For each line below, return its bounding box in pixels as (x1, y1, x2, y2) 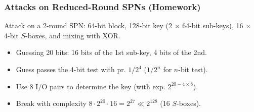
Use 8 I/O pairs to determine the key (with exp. (16, 81, 165, 91)
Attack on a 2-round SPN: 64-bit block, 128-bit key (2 (4, 20, 172, 31)
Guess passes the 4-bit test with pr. (16, 64, 126, 74)
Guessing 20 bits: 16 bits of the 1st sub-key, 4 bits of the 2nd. (16, 47, 207, 58)
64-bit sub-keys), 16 (182, 20, 243, 31)
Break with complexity (16, 98, 87, 108)
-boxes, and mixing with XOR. (25, 30, 120, 40)
